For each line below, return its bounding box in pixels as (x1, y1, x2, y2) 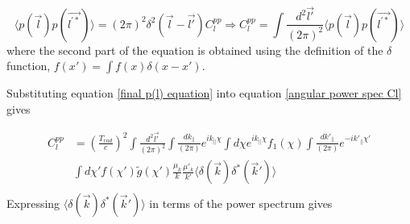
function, (6, 57, 51, 74)
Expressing (6, 194, 60, 211)
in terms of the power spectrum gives (149, 194, 333, 211)
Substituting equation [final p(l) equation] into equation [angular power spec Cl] (6, 85, 402, 102)
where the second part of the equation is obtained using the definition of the (6, 41, 383, 58)
